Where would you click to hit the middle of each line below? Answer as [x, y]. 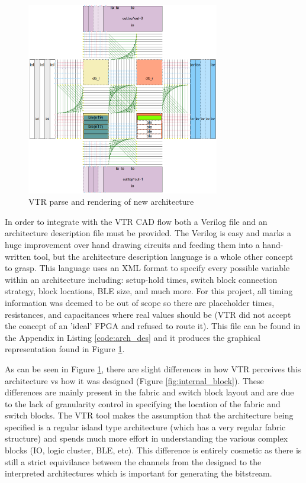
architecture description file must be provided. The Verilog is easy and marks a [148, 233]
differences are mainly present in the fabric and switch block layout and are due [149, 392]
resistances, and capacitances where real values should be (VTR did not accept [148, 314]
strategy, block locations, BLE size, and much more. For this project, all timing [149, 291]
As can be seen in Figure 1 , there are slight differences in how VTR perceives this [153, 368]
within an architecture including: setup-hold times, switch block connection [141, 279]
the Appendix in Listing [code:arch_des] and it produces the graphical [133, 337]
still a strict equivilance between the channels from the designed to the [133, 461]
